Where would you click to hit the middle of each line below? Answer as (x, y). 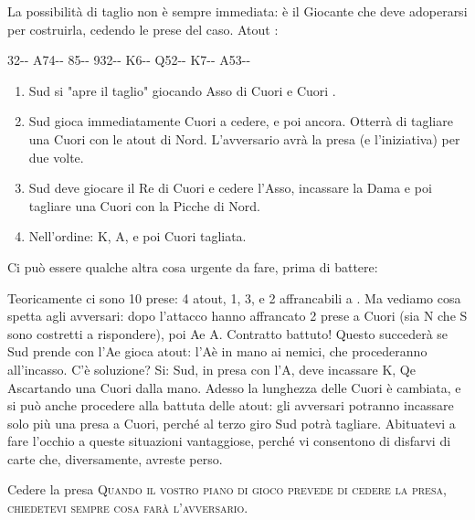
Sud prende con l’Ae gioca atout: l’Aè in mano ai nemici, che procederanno (217, 351)
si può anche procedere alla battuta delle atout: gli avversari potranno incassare (231, 405)
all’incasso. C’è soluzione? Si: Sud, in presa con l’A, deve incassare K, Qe (211, 369)
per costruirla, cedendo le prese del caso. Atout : (143, 29)
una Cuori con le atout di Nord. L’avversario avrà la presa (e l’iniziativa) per (244, 138)
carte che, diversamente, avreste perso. (115, 458)
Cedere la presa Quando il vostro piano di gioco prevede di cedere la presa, (227, 489)
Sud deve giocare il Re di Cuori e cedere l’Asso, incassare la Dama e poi (230, 188)
